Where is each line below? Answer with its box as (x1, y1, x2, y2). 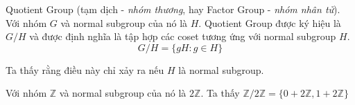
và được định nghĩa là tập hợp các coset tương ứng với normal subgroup (29, 29, 336, 44)
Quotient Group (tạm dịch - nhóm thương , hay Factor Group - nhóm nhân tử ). (6, 2, 340, 16)
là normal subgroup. (178, 62, 264, 77)
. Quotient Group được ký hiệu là (198, 15, 341, 30)
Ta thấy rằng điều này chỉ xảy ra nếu (6, 62, 164, 77)
